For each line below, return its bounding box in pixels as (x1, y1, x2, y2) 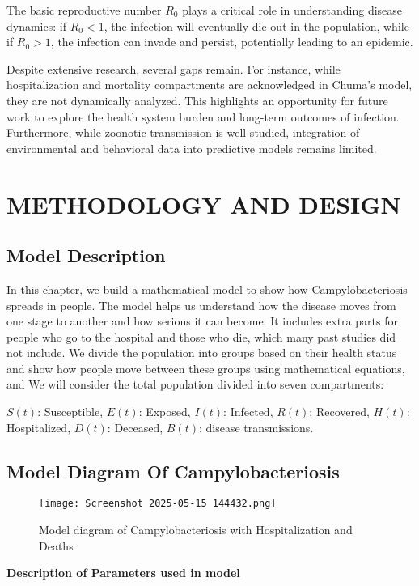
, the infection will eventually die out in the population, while (104, 17, 409, 34)
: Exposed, (138, 403, 191, 420)
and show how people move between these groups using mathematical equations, (6, 359, 405, 376)
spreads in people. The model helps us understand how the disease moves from (6, 296, 396, 313)
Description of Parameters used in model (6, 564, 240, 581)
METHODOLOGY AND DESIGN (6, 187, 401, 220)
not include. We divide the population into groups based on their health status (6, 344, 397, 361)
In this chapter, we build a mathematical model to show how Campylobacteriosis (6, 280, 408, 297)
